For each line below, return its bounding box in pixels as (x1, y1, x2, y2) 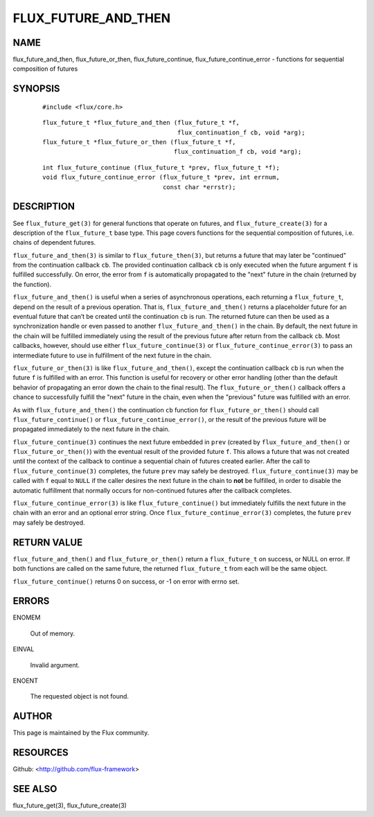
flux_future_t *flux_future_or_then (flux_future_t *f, (42, 139, 236, 146)
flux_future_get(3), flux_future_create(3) (12, 801, 127, 810)
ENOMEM (12, 613, 41, 622)
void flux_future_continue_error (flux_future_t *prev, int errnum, (42, 173, 280, 182)
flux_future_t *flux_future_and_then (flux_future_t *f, (42, 118, 240, 127)
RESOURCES (12, 747, 69, 759)
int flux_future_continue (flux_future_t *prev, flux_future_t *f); (42, 164, 280, 171)
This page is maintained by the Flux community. (12, 728, 150, 737)
